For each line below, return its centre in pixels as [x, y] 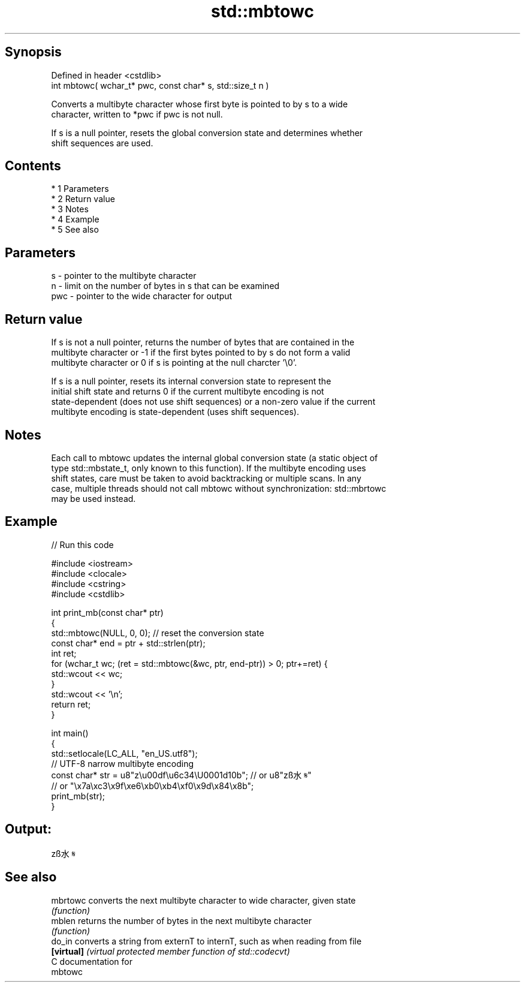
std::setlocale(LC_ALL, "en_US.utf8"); [124, 753]
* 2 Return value [83, 199]
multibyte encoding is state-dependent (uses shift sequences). [175, 412]
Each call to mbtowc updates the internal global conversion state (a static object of [215, 458]
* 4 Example [75, 219]
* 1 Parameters [80, 189]
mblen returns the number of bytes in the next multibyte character [181, 920]
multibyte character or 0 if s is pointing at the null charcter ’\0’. [174, 363]
